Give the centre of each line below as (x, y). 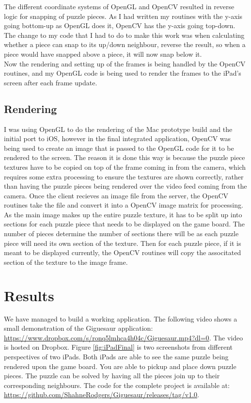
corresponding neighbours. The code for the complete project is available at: (117, 385)
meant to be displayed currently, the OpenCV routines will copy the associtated (123, 252)
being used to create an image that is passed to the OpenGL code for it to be (119, 148)
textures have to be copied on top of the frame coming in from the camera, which (125, 167)
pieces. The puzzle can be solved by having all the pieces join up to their (112, 376)
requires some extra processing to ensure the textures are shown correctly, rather (124, 176)
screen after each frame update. (51, 82)
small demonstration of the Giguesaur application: (78, 328)
